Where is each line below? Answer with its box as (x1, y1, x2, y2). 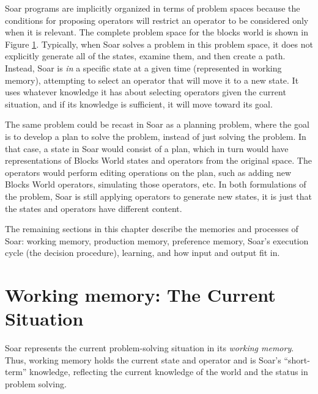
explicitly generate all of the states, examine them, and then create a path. (5, 49, 286, 62)
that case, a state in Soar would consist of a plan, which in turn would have (5, 142, 289, 155)
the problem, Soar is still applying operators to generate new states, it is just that (5, 189, 312, 202)
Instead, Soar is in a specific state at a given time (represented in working (5, 61, 282, 74)
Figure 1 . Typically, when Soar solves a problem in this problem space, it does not (5, 37, 313, 50)
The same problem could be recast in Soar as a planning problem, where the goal (5, 118, 309, 131)
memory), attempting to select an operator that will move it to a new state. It (5, 73, 299, 86)
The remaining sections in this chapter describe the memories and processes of (5, 222, 298, 235)
